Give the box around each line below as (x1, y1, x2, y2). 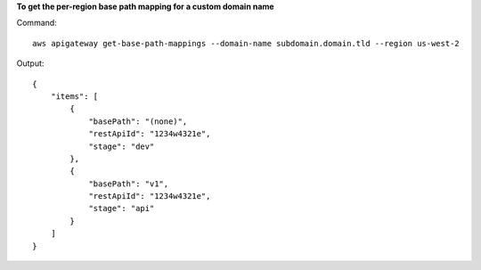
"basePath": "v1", (88, 178, 169, 189)
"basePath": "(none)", (88, 116, 188, 127)
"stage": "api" (88, 203, 155, 214)
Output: (16, 58, 45, 69)
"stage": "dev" (88, 141, 155, 151)
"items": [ (50, 91, 99, 102)
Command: (16, 18, 57, 29)
